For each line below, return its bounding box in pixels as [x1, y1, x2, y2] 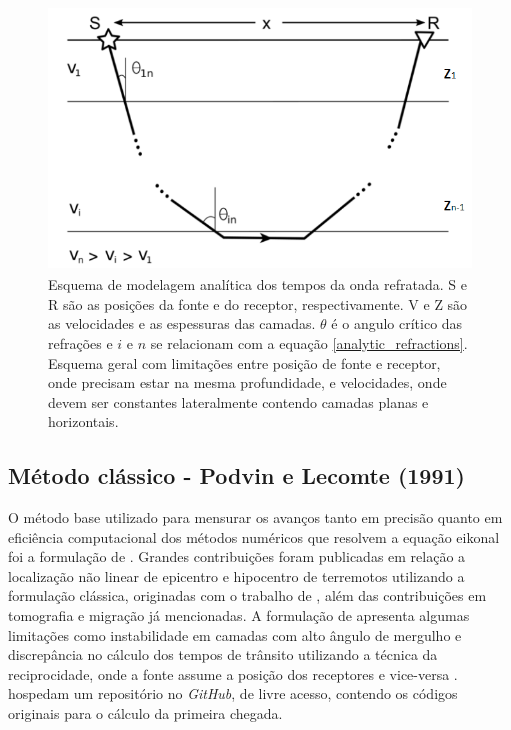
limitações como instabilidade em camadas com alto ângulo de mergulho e [8, 624, 462, 645]
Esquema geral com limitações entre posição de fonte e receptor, [48, 352, 441, 373]
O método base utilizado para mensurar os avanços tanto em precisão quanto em [8, 507, 503, 528]
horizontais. [48, 411, 119, 432]
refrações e [48, 332, 113, 353]
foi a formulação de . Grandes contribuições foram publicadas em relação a [8, 546, 466, 567]
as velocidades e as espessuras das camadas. [48, 313, 316, 334]
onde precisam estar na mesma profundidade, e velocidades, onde [48, 372, 447, 393]
